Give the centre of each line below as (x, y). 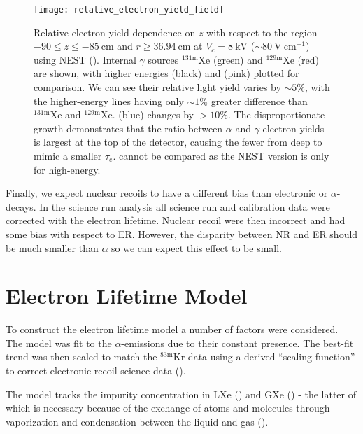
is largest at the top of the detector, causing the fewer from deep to (178, 142)
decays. (21, 206)
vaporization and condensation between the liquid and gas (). (137, 421)
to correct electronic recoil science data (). (96, 371)
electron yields (293, 128)
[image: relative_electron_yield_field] (129, 10)
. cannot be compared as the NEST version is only (221, 155)
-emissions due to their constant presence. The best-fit (237, 343)
